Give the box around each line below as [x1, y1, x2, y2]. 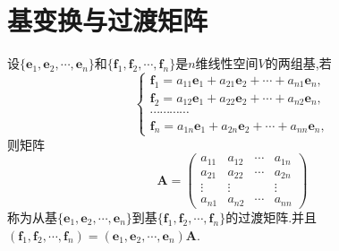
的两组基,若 [265, 54, 332, 73]
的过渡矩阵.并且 [225, 207, 318, 226]
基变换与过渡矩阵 [7, 2, 208, 39]
